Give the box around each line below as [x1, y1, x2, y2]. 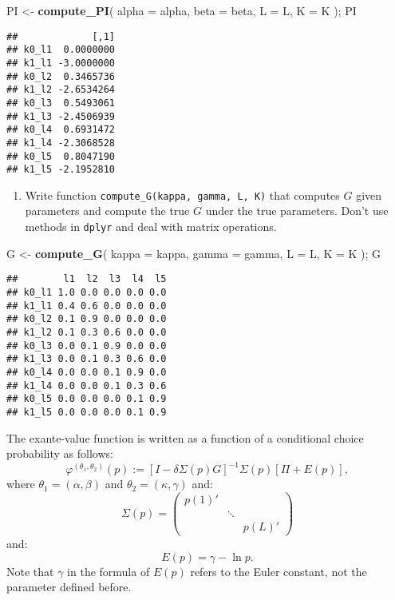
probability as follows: [6, 445, 113, 462]
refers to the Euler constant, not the [190, 562, 367, 579]
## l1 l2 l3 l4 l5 [6, 273, 167, 285]
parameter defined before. [6, 578, 132, 595]
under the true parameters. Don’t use [205, 202, 389, 219]
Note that [6, 562, 54, 579]
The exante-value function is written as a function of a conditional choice [6, 429, 364, 446]
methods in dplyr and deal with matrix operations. [25, 218, 277, 235]
